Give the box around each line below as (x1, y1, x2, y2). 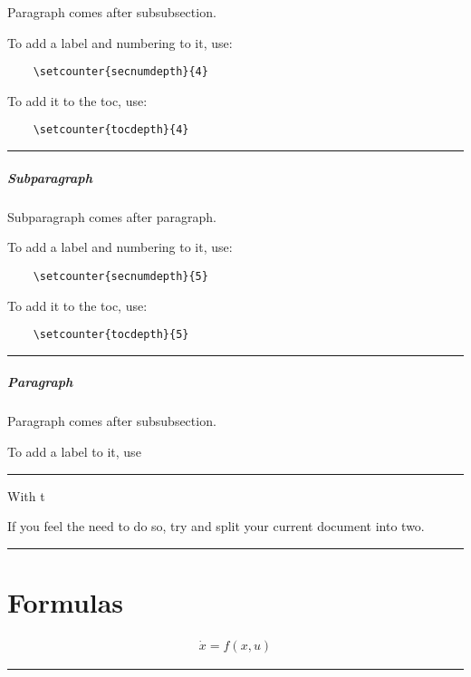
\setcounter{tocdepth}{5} (33, 328, 189, 342)
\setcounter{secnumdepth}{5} (33, 269, 208, 283)
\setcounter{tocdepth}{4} (33, 123, 189, 137)
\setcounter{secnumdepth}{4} (33, 65, 208, 79)
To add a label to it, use (7, 441, 141, 460)
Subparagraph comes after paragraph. (7, 207, 216, 226)
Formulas (7, 583, 124, 620)
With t (7, 486, 45, 505)
